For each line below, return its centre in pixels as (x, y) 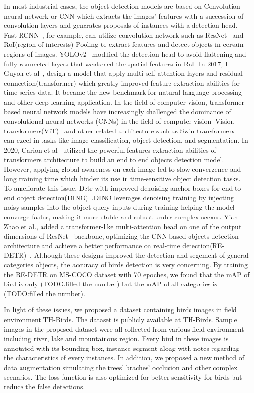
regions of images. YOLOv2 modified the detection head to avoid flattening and (125, 54)
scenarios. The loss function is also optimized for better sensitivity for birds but (123, 377)
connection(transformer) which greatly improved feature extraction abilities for (122, 82)
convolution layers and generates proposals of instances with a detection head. (121, 25)
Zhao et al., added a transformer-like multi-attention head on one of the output (123, 226)
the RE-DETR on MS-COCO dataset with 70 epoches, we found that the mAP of (127, 274)
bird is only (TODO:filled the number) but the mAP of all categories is (111, 284)
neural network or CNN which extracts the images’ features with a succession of (124, 15)
